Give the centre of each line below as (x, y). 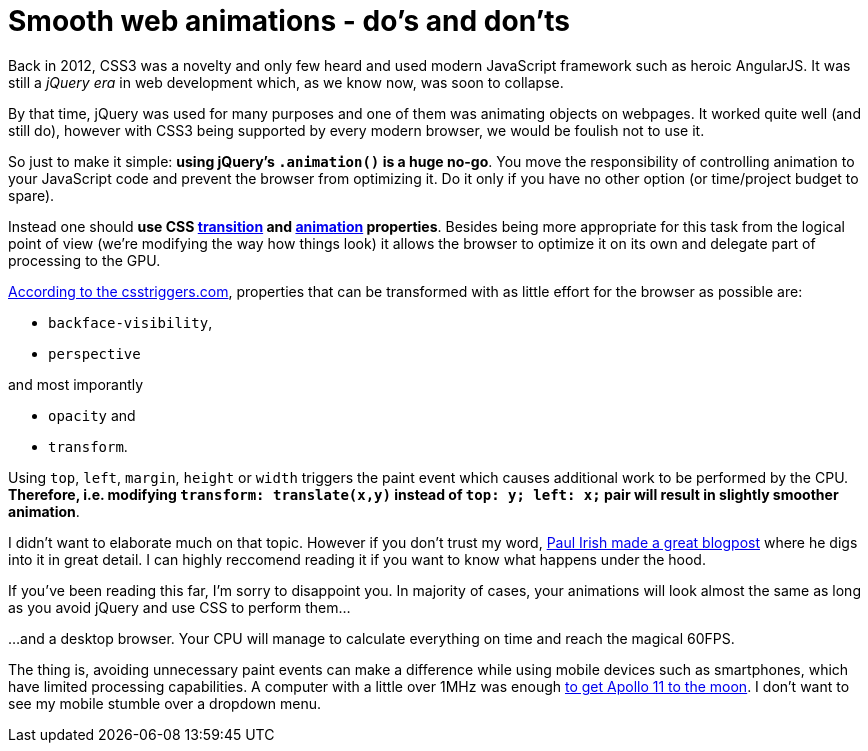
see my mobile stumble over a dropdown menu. (165, 703)
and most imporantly (76, 384)
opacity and (92, 415)
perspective (94, 353)
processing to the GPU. (84, 260)
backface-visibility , (130, 322)
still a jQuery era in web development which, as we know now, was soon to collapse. (286, 82)
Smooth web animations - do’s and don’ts (289, 21)
